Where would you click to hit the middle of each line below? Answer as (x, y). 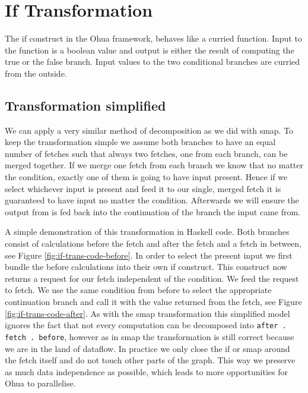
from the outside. (36, 73)
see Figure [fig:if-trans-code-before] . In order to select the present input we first (149, 255)
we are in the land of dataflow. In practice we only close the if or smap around (147, 348)
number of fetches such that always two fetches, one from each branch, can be (146, 153)
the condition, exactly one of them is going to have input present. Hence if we (146, 177)
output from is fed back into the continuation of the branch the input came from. (153, 211)
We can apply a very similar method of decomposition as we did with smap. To (149, 130)
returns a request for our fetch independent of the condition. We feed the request (152, 278)
